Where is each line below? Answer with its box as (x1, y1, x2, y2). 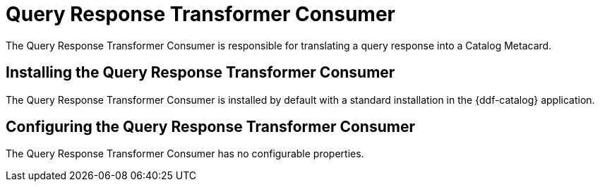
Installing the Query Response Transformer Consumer (6, 64, 395, 82)
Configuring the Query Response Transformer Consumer (6, 118, 415, 136)
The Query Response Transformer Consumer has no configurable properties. (6, 147, 364, 160)
